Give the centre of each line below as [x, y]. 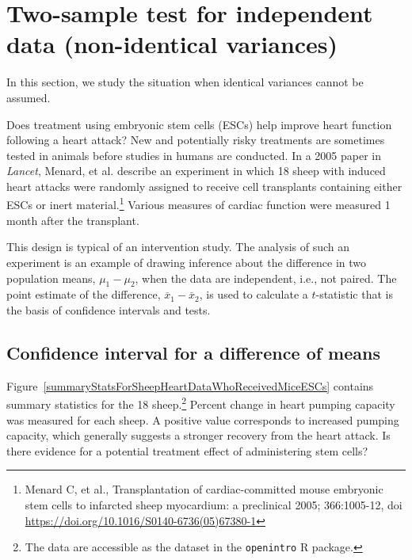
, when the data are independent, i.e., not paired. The [266, 278]
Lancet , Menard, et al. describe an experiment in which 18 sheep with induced [196, 171]
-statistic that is [354, 294]
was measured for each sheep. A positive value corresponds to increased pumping [203, 419]
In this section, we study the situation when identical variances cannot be [185, 82]
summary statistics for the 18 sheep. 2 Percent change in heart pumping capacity [201, 403]
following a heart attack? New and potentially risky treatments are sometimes [196, 140]
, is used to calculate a [254, 294]
